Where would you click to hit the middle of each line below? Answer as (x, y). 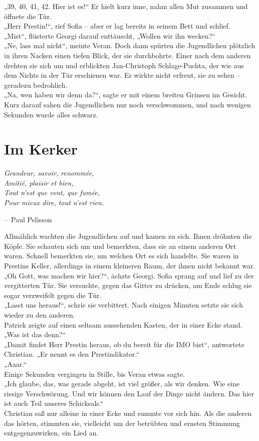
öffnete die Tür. (28, 16)
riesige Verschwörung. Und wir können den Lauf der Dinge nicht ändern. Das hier (129, 393)
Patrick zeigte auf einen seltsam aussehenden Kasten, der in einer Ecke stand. (123, 324)
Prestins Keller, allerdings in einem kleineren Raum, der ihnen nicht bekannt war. (130, 265)
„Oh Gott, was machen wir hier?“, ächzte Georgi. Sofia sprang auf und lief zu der (129, 275)
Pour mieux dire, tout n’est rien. (54, 202)
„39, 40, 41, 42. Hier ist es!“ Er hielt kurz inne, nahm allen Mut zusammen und (126, 6)
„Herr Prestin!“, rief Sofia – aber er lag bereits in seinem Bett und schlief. (117, 26)
